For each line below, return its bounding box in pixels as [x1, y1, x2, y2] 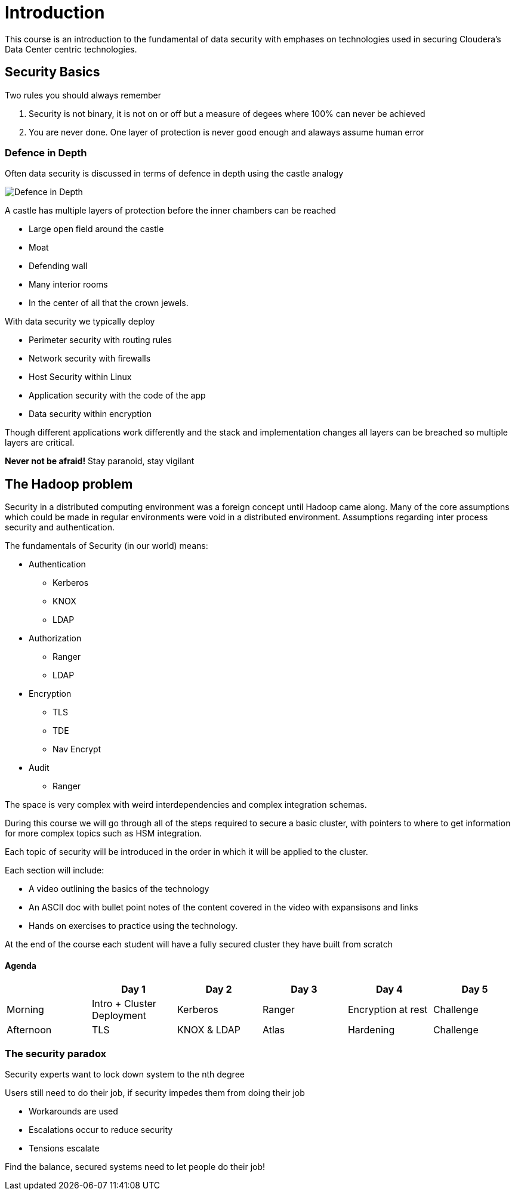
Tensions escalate [29, 1143, 100, 1154]
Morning [7, 1003, 44, 1016]
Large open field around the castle [29, 224, 164, 234]
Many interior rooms [29, 279, 108, 290]
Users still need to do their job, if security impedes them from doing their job [5, 1088, 305, 1098]
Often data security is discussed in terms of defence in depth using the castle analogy [5, 168, 344, 179]
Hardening [347, 1024, 395, 1036]
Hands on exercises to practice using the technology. [29, 921, 238, 931]
